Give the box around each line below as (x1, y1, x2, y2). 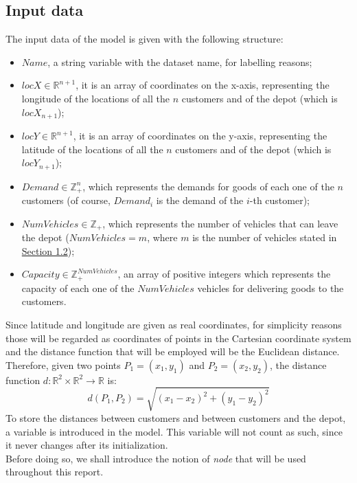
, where (147, 230, 178, 245)
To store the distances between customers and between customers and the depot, (5, 410, 346, 425)
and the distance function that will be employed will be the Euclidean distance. (5, 344, 340, 359)
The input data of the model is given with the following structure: (5, 32, 284, 46)
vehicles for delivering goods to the (197, 280, 344, 295)
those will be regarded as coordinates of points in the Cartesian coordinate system (5, 330, 352, 345)
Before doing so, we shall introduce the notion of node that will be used (5, 451, 306, 465)
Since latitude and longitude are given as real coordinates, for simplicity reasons (5, 317, 342, 331)
